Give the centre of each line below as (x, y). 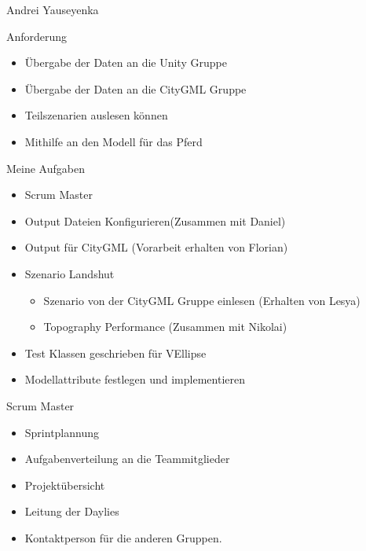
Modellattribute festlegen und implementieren (135, 379)
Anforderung (37, 36)
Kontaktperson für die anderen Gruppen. (123, 537)
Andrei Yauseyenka (53, 9)
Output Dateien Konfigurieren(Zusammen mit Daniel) (155, 220)
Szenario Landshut (70, 273)
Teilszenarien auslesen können (96, 115)
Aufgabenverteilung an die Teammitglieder (127, 459)
